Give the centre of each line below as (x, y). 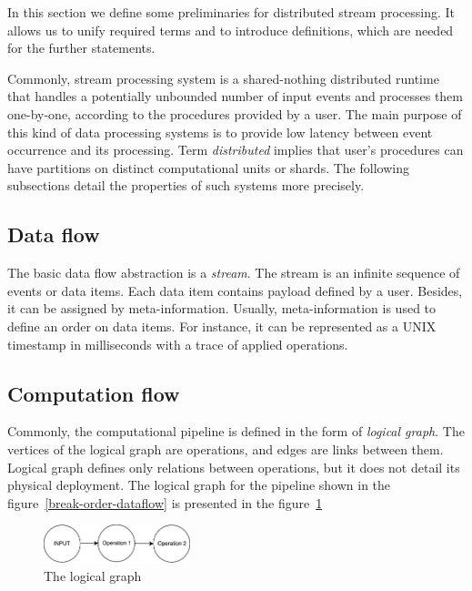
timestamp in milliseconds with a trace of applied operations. (178, 344)
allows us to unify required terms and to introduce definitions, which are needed (231, 30)
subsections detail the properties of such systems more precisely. (186, 185)
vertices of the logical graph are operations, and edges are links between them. (226, 448)
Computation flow (94, 393)
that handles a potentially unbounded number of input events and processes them (236, 96)
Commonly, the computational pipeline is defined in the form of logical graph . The (236, 431)
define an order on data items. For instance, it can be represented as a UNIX (222, 326)
